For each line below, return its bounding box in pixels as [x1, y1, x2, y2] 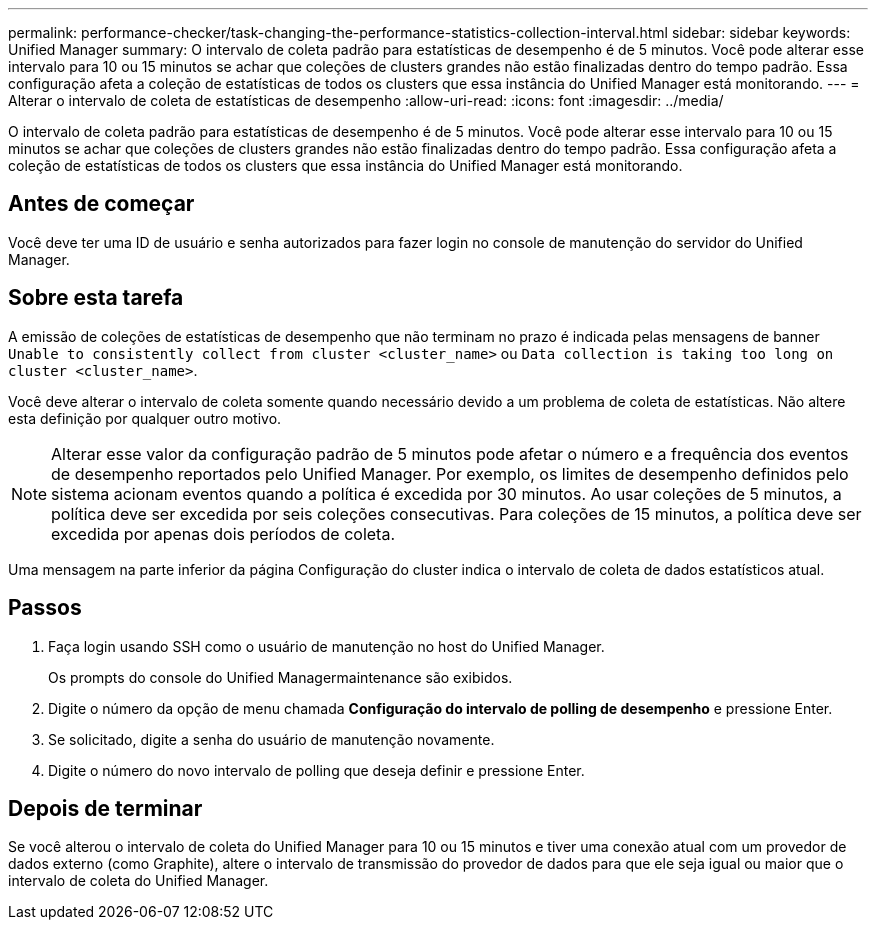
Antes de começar [8, 191, 195, 217]
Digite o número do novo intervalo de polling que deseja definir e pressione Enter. [48, 761, 585, 779]
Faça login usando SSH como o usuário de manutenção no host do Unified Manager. [48, 637, 605, 655]
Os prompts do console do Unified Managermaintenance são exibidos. [48, 668, 513, 686]
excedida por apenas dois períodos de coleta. [51, 523, 396, 544]
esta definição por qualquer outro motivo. [8, 409, 282, 427]
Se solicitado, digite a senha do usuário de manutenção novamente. [48, 730, 495, 748]
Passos [8, 595, 82, 621]
